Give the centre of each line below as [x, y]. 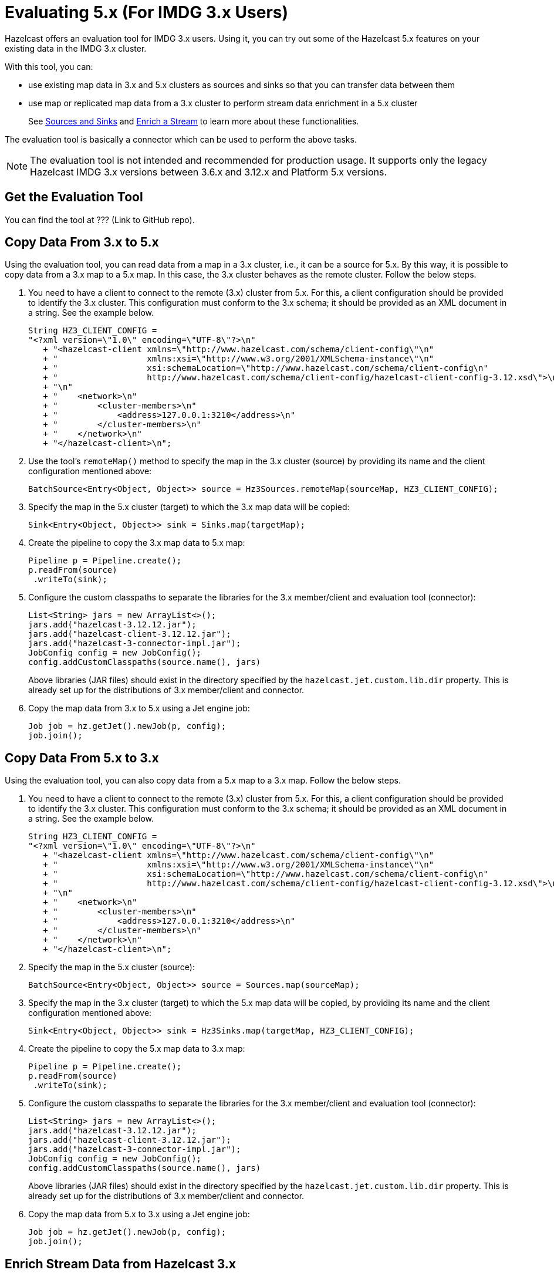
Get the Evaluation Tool [74, 197]
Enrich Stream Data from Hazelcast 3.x [120, 1264]
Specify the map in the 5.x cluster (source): [112, 967]
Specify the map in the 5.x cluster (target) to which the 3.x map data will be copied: [189, 507]
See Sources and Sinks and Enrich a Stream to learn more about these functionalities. [194, 121]
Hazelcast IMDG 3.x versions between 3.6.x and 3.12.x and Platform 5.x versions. [209, 172]
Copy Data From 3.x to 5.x [82, 242]
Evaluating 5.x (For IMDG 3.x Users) [147, 12]
